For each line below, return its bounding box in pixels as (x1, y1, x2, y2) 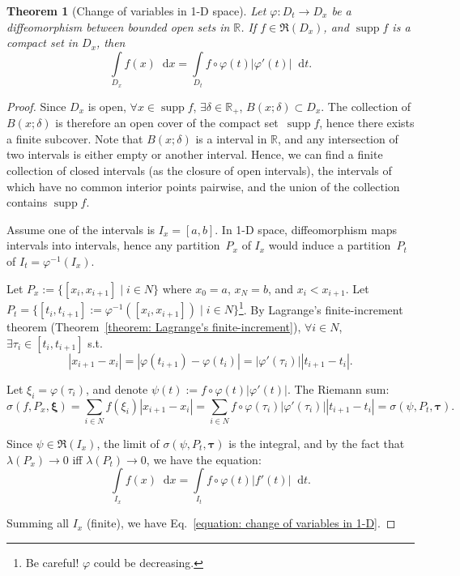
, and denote (85, 380, 148, 397)
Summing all (6, 514, 70, 531)
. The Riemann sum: (287, 380, 390, 397)
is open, (87, 97, 126, 114)
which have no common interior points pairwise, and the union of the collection (6, 177, 400, 194)
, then (96, 34, 126, 51)
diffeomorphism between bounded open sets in (6, 18, 230, 35)
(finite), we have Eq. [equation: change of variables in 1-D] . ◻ (86, 514, 396, 531)
